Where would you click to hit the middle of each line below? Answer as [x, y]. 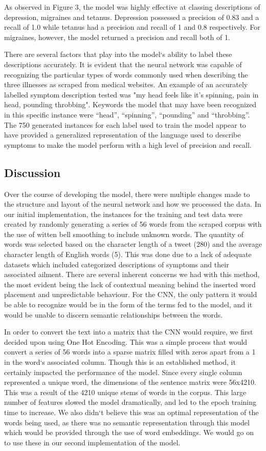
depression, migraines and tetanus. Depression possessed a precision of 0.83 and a [132, 17]
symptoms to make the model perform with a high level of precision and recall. [128, 144]
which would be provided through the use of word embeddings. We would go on [129, 432]
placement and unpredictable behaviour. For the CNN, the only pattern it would [131, 294]
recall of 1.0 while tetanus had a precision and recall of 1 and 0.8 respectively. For [132, 27]
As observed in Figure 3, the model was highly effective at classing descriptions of [132, 7]
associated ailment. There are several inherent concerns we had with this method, [132, 274]
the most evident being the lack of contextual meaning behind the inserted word [130, 284]
